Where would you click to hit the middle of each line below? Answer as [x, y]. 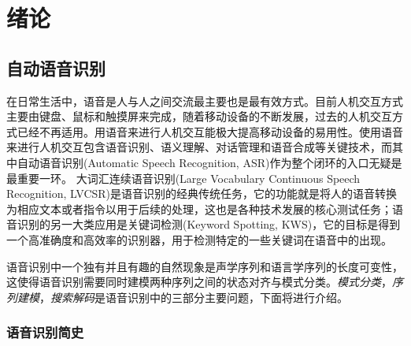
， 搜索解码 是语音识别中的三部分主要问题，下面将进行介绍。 [194, 297]
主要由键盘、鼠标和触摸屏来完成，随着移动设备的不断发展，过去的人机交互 [199, 116]
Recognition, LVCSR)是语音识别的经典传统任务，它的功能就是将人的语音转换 [202, 193]
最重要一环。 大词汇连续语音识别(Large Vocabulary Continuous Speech [183, 178]
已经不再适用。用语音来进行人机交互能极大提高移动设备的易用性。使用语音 [210, 131]
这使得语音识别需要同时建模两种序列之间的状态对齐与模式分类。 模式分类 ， [199, 282]
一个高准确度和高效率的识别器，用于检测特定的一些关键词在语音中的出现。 [199, 239]
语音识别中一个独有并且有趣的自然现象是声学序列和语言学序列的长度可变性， [205, 266]
